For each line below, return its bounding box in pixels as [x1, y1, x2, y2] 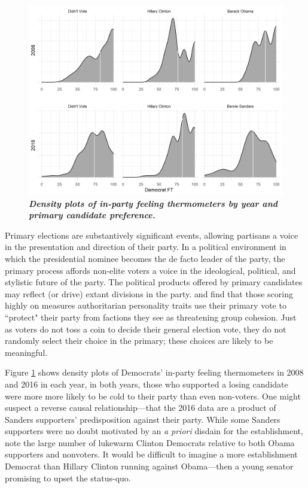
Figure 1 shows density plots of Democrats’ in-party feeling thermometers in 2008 [5, 366, 304, 379]
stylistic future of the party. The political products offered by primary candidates [5, 276, 303, 288]
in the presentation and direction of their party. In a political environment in [5, 240, 286, 253]
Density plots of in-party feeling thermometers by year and [29, 197, 278, 209]
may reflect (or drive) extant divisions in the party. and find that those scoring [5, 287, 293, 300]
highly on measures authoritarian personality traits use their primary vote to [5, 299, 286, 312]
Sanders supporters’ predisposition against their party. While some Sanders [5, 413, 280, 425]
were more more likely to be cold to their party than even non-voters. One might [5, 389, 301, 402]
